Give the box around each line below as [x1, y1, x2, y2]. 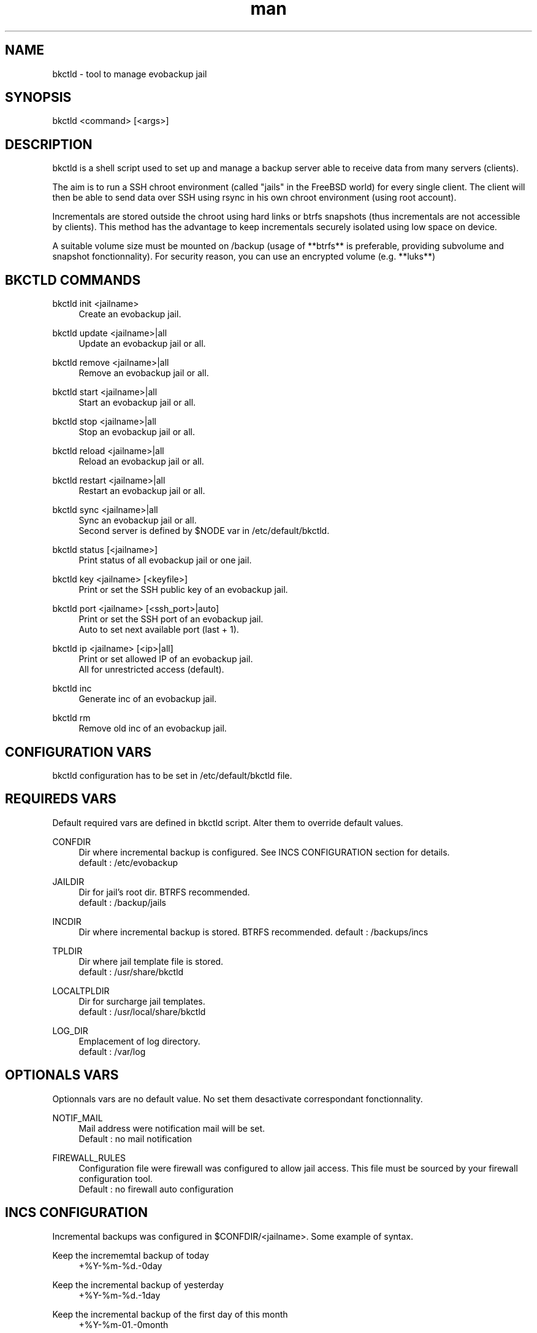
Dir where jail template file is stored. [78, 956, 224, 967]
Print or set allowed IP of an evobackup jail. [78, 654, 253, 665]
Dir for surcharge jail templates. [78, 995, 205, 1007]
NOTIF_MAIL [52, 1112, 103, 1123]
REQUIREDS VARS [5, 791, 116, 807]
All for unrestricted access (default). [78, 664, 224, 675]
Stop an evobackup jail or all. [78, 427, 195, 438]
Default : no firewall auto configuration [78, 1183, 234, 1194]
